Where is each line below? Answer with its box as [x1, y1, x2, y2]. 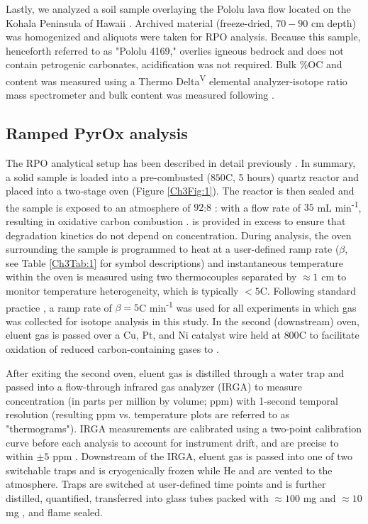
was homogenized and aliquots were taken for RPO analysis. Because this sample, [6, 29, 361, 44]
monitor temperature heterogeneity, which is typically [6, 283, 239, 298]
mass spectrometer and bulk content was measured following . [6, 87, 274, 102]
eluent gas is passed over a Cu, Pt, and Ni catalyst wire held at [6, 327, 281, 342]
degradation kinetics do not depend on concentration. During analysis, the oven [6, 227, 352, 242]
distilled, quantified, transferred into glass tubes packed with [6, 490, 269, 505]
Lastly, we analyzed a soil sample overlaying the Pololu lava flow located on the [6, 1, 351, 16]
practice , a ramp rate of [6, 300, 112, 315]
